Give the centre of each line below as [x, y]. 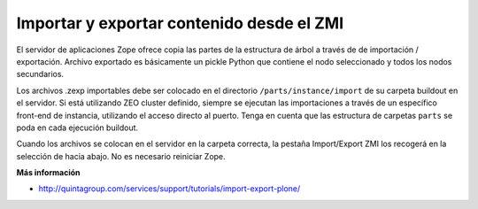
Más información [48, 173]
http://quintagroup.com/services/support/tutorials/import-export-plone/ [170, 189]
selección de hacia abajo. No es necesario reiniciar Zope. [121, 156]
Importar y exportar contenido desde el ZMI [180, 23]
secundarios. [40, 74]
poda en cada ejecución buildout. [77, 128]
